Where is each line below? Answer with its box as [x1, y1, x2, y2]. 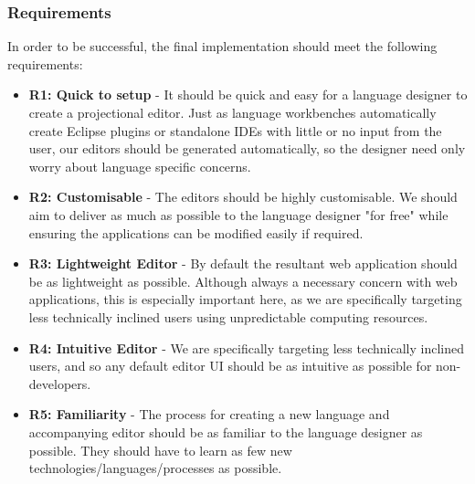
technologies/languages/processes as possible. [28, 458, 282, 478]
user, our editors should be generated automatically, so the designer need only [28, 139, 466, 158]
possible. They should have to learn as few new [28, 440, 292, 459]
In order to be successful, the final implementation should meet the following [7, 37, 438, 56]
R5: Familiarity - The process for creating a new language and [28, 405, 390, 424]
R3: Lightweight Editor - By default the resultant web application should [28, 254, 458, 273]
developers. [28, 374, 91, 393]
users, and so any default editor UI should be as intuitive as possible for [28, 356, 432, 375]
